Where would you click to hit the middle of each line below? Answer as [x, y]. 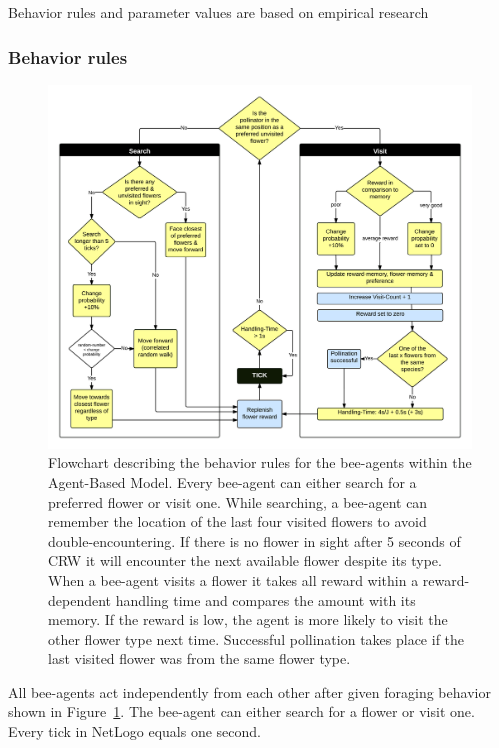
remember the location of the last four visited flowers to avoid [237, 521]
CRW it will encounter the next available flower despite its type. [245, 560]
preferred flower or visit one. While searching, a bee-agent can [238, 501]
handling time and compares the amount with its [265, 599]
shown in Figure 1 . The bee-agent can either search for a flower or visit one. [241, 711]
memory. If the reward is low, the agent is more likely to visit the [248, 619]
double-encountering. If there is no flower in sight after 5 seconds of [254, 540]
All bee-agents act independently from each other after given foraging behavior [249, 691]
